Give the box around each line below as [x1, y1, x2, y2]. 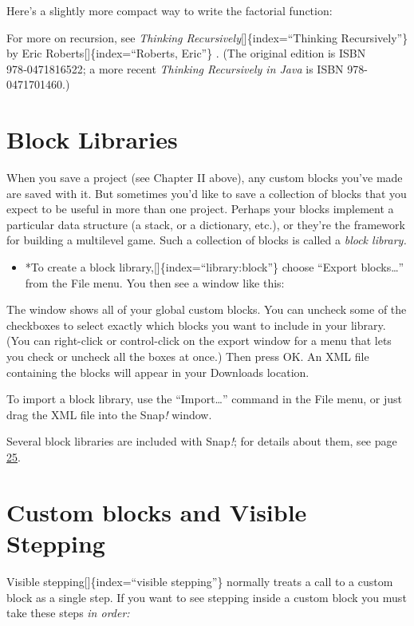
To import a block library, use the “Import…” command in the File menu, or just [6, 390, 403, 407]
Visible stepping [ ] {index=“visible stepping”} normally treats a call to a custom [6, 573, 393, 589]
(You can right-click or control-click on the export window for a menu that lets [6, 332, 392, 349]
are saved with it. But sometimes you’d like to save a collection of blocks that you [6, 184, 407, 201]
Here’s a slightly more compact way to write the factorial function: [6, 2, 333, 18]
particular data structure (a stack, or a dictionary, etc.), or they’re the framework [6, 216, 405, 232]
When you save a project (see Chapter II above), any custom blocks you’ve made [6, 169, 403, 186]
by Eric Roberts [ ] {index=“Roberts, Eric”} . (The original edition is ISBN [6, 45, 366, 61]
